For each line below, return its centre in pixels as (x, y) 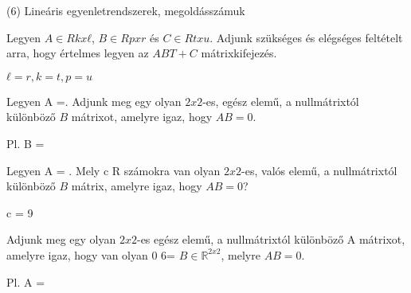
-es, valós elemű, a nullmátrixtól (319, 170)
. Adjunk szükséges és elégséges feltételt (306, 37)
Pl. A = (26, 281)
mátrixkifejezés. (239, 53)
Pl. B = (25, 143)
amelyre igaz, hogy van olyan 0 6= (91, 254)
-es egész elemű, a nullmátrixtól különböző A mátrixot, (271, 239)
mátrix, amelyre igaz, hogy (137, 186)
